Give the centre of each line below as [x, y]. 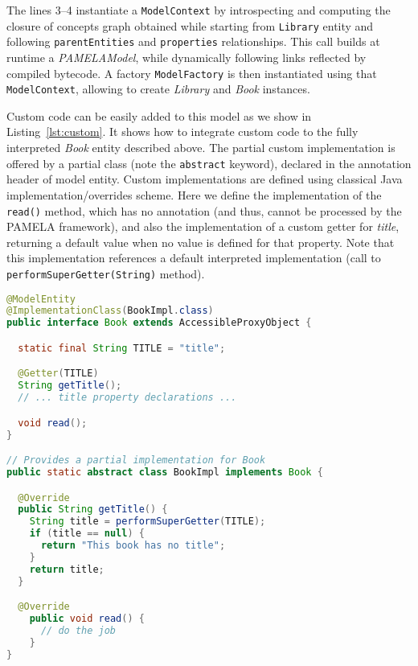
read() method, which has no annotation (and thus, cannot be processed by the [204, 210]
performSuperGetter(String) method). [106, 273]
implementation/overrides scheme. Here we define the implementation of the [194, 194]
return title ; [67, 569]
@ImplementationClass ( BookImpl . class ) [110, 311]
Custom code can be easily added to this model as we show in [159, 115]
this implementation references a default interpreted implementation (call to [194, 258]
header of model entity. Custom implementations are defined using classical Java [205, 179]
